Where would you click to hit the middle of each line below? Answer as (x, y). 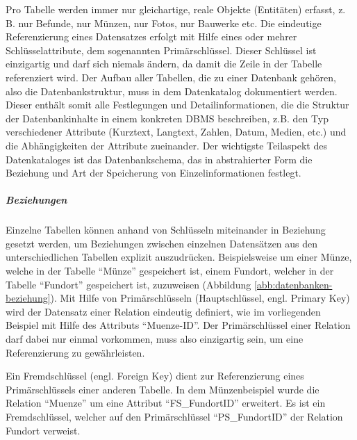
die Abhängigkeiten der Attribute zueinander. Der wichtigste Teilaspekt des (166, 145)
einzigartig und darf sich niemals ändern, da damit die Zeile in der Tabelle (164, 64)
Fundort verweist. (43, 430)
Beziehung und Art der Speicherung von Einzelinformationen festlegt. (153, 173)
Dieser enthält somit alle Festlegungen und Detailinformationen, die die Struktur (177, 105)
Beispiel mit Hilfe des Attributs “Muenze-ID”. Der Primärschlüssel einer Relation (178, 325)
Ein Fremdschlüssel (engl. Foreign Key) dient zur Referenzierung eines (155, 376)
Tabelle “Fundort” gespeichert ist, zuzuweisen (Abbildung (128, 284)
